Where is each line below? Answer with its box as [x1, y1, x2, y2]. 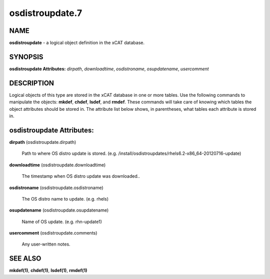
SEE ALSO [9, 255, 41, 263]
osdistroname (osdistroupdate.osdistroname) [9, 185, 103, 191]
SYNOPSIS [9, 52, 43, 61]
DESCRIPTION [9, 79, 54, 87]
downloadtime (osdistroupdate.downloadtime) [9, 162, 106, 168]
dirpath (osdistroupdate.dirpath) [9, 139, 76, 145]
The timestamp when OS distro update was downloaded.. [21, 173, 140, 179]
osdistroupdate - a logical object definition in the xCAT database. [9, 40, 145, 46]
